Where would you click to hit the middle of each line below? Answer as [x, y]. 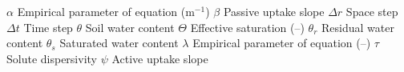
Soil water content [130, 27]
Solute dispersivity [52, 58]
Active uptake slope [160, 58]
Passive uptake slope [274, 11]
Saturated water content [119, 43]
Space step [372, 11]
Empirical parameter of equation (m [106, 11]
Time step [48, 27]
